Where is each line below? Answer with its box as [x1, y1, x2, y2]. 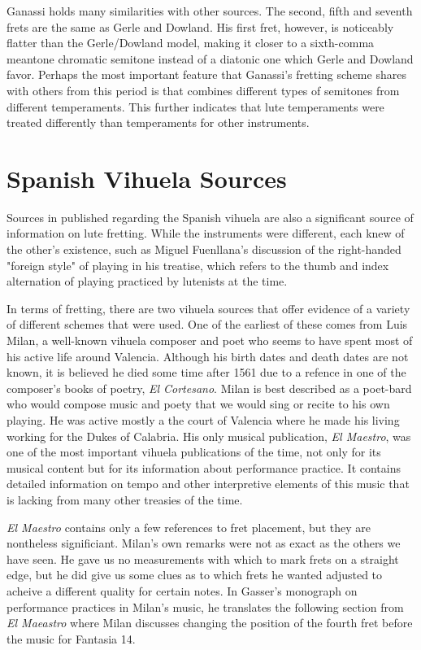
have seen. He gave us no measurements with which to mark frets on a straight [7, 550, 399, 567]
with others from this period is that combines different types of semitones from [7, 81, 400, 98]
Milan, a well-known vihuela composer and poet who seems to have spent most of [7, 332, 413, 349]
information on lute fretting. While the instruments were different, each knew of [7, 225, 405, 242]
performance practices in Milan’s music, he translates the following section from [7, 598, 404, 615]
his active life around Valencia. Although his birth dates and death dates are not [7, 347, 409, 364]
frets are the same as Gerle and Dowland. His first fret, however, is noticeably [7, 18, 394, 35]
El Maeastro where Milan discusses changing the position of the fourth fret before [7, 614, 413, 631]
